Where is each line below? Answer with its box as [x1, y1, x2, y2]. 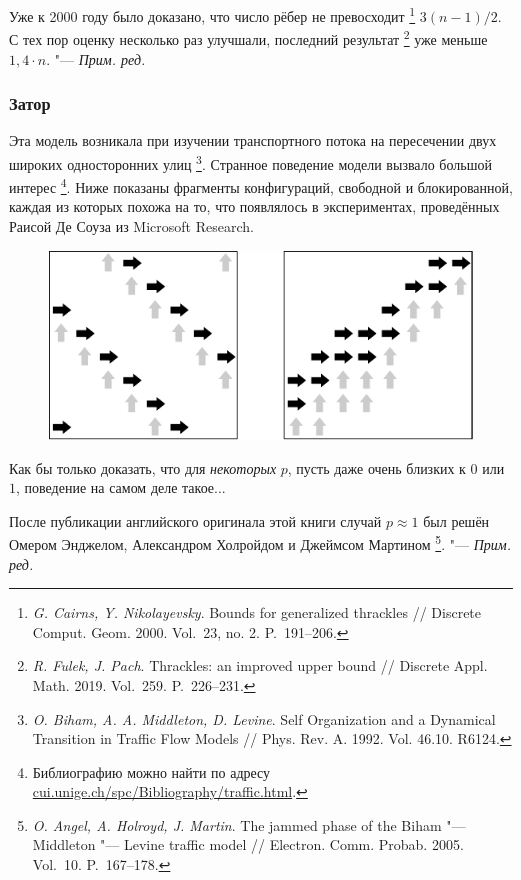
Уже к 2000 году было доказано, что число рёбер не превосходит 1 [9, 3, 416, 26]
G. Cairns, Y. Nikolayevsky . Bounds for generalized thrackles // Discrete [32, 602, 482, 623]
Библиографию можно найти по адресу [32, 761, 271, 782]
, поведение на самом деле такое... [16, 477, 226, 498]
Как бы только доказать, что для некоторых [9, 457, 277, 478]
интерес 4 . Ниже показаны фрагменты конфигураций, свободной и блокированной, [9, 174, 513, 197]
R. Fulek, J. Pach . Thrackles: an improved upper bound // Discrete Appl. [32, 655, 488, 676]
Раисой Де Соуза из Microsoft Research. [9, 216, 254, 236]
